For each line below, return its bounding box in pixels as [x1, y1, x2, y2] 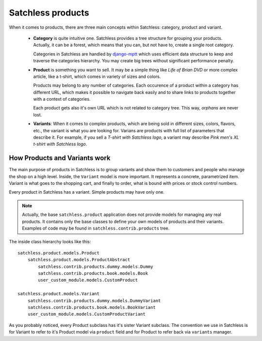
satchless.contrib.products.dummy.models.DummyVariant [27, 298, 161, 304]
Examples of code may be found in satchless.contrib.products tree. [22, 225, 170, 231]
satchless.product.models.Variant [17, 291, 99, 297]
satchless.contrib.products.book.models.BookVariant [27, 305, 156, 310]
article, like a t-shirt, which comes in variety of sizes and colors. [33, 73, 161, 79]
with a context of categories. [33, 96, 91, 102]
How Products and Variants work [9, 154, 111, 162]
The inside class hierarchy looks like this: [9, 239, 91, 245]
